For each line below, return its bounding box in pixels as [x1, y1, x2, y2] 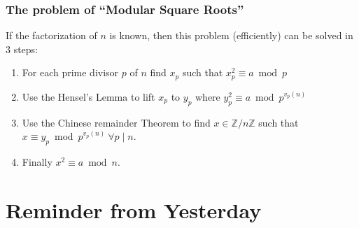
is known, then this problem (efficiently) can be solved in [109, 28, 353, 43]
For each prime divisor [22, 65, 119, 80]
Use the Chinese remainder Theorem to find [22, 115, 211, 129]
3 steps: [6, 41, 38, 56]
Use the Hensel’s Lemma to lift [22, 89, 155, 104]
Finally [22, 155, 52, 169]
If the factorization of [6, 28, 97, 43]
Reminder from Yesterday [6, 195, 262, 224]
